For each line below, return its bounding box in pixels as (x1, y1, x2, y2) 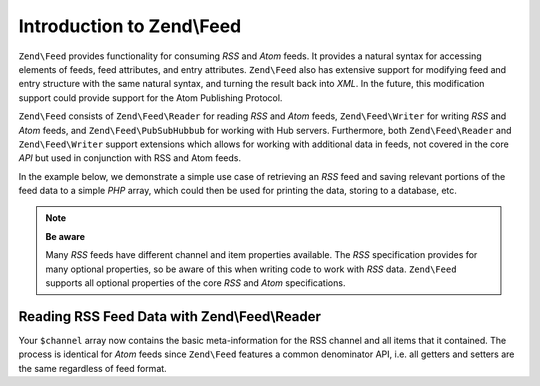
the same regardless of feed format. (18, 362, 167, 374)
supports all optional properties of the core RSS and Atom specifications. (45, 277, 346, 289)
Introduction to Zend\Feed (18, 15, 242, 37)
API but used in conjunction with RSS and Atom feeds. (18, 152, 242, 164)
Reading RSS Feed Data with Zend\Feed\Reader (18, 308, 322, 325)
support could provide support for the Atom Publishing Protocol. (18, 91, 283, 104)
